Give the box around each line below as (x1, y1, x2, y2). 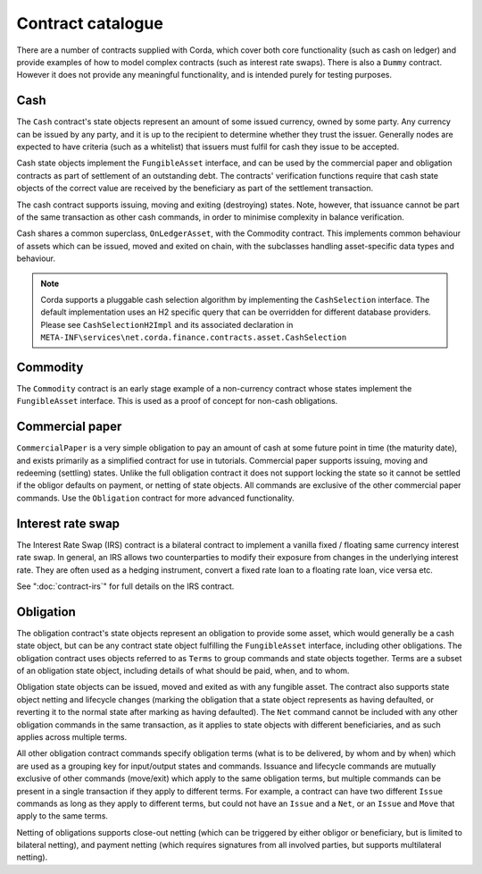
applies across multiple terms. (16, 731, 128, 742)
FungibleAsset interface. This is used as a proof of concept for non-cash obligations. (16, 396, 338, 407)
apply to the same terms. (16, 811, 109, 821)
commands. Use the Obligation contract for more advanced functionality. (16, 492, 295, 503)
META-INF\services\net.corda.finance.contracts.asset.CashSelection (40, 332, 347, 343)
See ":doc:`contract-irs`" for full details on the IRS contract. (16, 581, 235, 592)
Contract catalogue (16, 13, 164, 33)
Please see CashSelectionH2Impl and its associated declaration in (40, 319, 294, 330)
